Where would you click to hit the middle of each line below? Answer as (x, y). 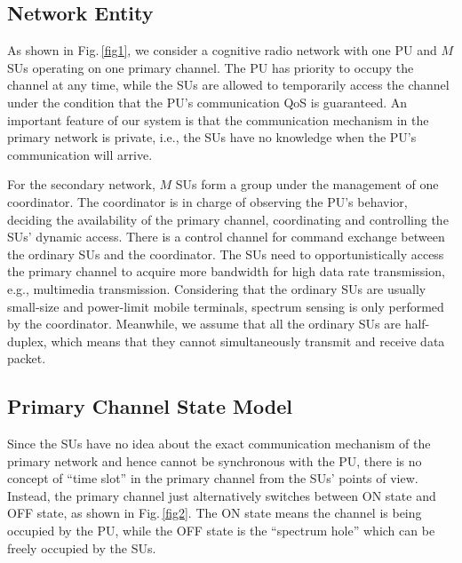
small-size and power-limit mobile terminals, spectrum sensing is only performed (226, 306)
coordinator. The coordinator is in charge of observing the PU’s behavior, (207, 201)
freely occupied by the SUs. (82, 547)
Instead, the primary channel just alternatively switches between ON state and (222, 495)
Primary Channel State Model (150, 406)
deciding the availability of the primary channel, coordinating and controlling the (228, 219)
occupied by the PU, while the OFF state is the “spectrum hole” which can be (221, 531)
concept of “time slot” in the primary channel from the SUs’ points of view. (213, 478)
